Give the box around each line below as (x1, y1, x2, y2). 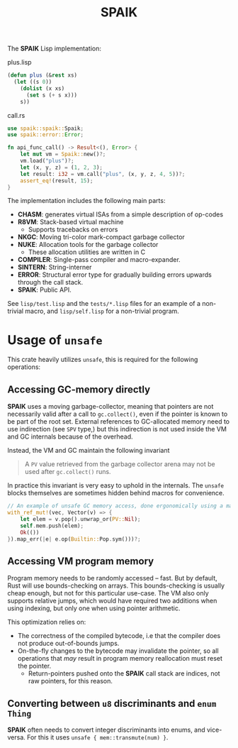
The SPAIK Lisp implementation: (7, 44, 101, 53)
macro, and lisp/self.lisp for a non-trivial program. (24, 307, 179, 316)
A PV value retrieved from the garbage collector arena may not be (24, 460, 215, 468)
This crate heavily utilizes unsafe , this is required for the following (7, 356, 198, 364)
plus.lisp (7, 58, 32, 67)
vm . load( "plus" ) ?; (20, 158, 74, 165)
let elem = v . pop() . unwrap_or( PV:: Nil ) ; (20, 515, 141, 522)
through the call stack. (17, 278, 84, 287)
